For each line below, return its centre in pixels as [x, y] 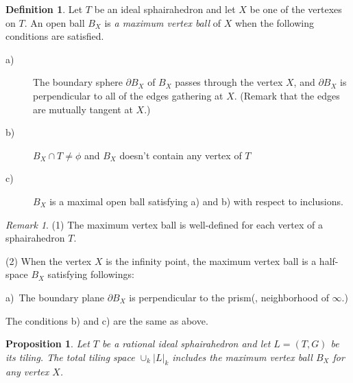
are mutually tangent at [83, 109]
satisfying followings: [91, 274]
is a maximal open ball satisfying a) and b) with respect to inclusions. [196, 201]
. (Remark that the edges [287, 95]
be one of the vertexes [296, 9]
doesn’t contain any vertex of [181, 155]
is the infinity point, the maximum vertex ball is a [211, 260]
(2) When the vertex [49, 260]
